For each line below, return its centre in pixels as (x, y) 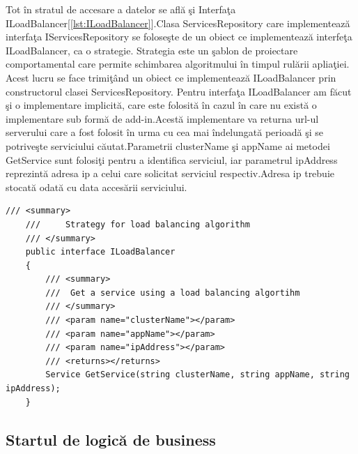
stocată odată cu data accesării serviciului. (96, 187)
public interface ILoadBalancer (100, 252)
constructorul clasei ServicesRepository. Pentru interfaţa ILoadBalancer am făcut (179, 91)
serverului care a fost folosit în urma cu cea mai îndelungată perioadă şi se (164, 132)
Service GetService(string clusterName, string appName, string (197, 375)
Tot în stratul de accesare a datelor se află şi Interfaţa (121, 9)
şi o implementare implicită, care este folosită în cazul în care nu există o (161, 105)
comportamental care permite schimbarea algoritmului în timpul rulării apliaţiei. (178, 64)
